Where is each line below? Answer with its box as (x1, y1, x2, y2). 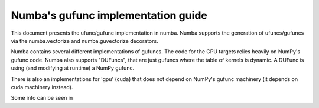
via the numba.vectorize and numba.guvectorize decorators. (11, 37, 159, 44)
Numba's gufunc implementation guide (11, 9, 208, 22)
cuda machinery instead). (11, 83, 73, 90)
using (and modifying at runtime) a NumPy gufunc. (11, 65, 135, 72)
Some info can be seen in (11, 95, 73, 102)
